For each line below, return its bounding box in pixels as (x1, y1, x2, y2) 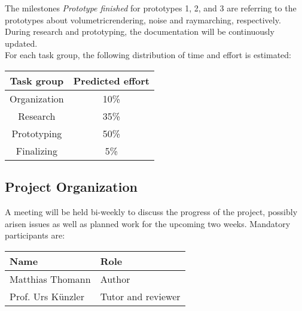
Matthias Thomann (10, 271, 91, 286)
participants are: (5, 229, 65, 241)
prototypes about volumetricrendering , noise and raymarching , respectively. (5, 13, 281, 26)
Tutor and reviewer (100, 289, 181, 303)
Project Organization (5, 177, 138, 196)
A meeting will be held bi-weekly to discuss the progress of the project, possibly (5, 206, 298, 218)
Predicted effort (73, 73, 150, 87)
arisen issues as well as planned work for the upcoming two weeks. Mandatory (5, 217, 291, 230)
